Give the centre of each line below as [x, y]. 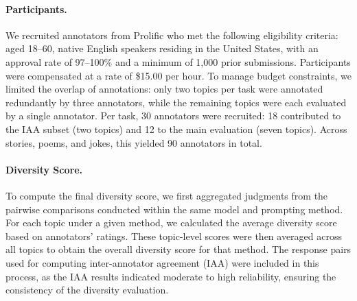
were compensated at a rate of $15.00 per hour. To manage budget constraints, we [178, 75]
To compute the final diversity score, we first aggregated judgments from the [167, 195]
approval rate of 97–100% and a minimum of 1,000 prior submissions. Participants [178, 61]
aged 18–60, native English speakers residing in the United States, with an [162, 48]
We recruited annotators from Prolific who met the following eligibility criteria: [172, 35]
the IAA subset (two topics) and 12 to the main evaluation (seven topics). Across [176, 129]
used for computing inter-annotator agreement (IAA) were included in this [162, 262]
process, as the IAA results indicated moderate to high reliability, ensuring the [171, 276]
